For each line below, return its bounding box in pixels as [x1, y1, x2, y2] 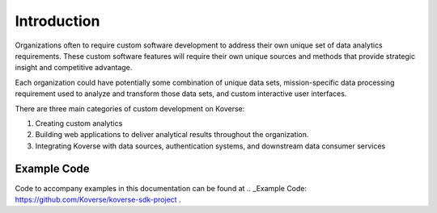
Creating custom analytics [35, 118, 123, 128]
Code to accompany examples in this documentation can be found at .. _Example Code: [15, 183, 308, 193]
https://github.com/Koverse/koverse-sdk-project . [15, 194, 181, 204]
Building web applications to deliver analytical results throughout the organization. [35, 130, 309, 140]
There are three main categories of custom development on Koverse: [15, 103, 245, 113]
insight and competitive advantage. [15, 63, 133, 73]
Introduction [15, 12, 100, 30]
